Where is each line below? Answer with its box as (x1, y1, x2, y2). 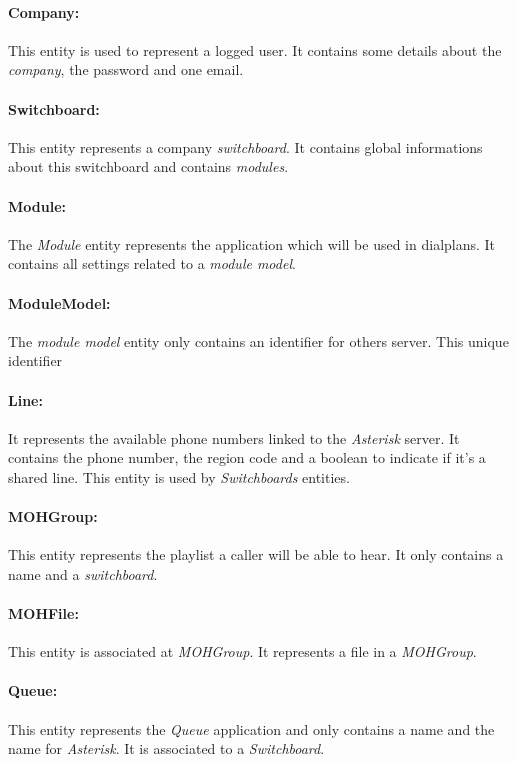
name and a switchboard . (8, 563, 158, 584)
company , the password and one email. (8, 59, 244, 80)
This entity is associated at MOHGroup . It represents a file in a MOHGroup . (8, 641, 477, 662)
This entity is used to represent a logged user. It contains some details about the (8, 39, 502, 60)
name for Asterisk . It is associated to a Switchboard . (8, 738, 325, 759)
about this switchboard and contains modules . (8, 156, 289, 177)
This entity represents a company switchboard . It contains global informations (8, 136, 483, 157)
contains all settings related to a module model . (8, 253, 296, 274)
